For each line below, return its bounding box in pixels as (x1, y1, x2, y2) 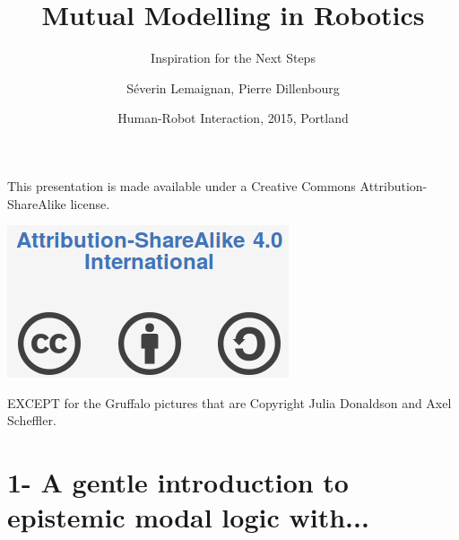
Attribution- (359, 176, 428, 195)
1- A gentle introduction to (7, 464, 349, 501)
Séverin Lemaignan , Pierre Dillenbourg (126, 78, 340, 97)
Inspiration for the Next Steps (151, 48, 316, 67)
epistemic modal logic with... (7, 499, 369, 536)
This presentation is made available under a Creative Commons (7, 176, 356, 195)
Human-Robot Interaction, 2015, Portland (117, 109, 349, 127)
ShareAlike (7, 194, 66, 213)
